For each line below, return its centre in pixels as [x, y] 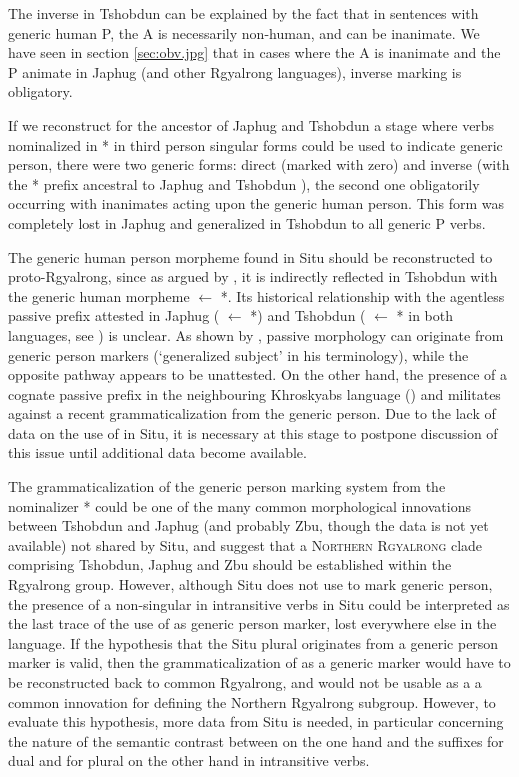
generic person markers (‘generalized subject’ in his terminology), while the [238, 354]
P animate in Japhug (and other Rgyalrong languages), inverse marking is [235, 71]
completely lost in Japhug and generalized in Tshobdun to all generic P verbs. [247, 222]
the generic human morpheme [99, 295]
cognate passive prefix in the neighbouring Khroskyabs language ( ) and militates [254, 393]
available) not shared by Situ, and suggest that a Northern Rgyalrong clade [245, 544]
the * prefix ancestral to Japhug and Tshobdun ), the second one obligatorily [244, 183]
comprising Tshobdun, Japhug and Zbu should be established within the [230, 564]
